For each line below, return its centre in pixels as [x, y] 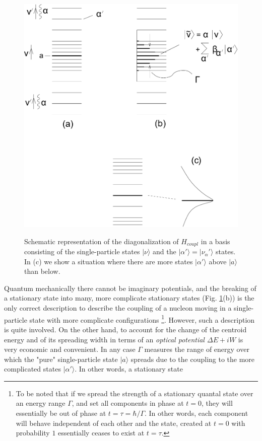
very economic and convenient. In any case [70, 349]
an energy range [41, 403]
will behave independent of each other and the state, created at [114, 423]
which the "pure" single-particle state [61, 359]
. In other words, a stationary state [129, 369]
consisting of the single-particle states [82, 251]
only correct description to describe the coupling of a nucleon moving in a [118, 308]
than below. [42, 271]
